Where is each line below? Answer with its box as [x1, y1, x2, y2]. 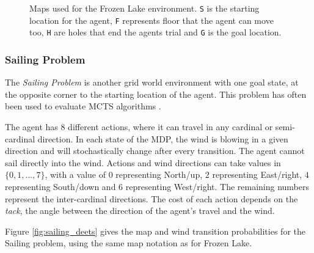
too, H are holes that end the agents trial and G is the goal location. [29, 26, 282, 38]
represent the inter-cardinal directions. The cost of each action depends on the [5, 192, 298, 205]
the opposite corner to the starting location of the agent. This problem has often [5, 87, 307, 100]
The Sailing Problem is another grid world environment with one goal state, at [5, 76, 299, 89]
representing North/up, [115, 168, 203, 181]
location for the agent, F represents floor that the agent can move [29, 13, 274, 26]
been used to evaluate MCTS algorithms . [5, 100, 161, 112]
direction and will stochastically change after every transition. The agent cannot [5, 144, 305, 157]
